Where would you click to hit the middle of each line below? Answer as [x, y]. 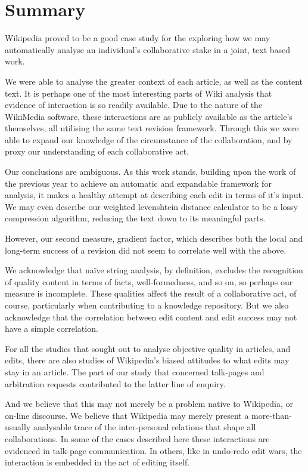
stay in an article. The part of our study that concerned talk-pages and [135, 371]
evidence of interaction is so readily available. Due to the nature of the [134, 105]
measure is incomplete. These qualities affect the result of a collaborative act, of [151, 293]
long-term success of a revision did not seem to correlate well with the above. [146, 250]
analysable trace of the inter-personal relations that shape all [144, 427]
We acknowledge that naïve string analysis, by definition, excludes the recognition [154, 270]
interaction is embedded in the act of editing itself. [97, 462]
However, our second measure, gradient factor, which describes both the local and [154, 238]
